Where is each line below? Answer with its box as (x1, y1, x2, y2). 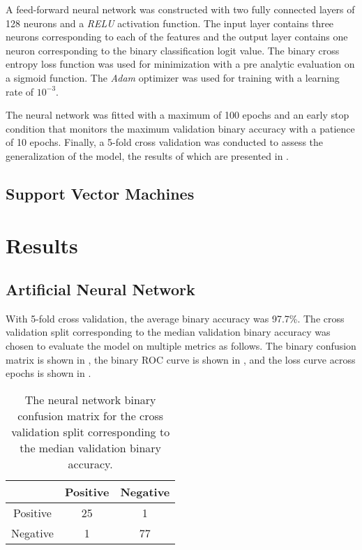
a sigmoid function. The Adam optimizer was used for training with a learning (6, 70, 340, 84)
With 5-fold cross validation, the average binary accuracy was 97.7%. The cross (6, 311, 345, 325)
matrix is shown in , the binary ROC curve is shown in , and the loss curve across (6, 352, 356, 366)
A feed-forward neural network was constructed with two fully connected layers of (6, 2, 355, 16)
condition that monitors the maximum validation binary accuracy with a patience (6, 121, 355, 135)
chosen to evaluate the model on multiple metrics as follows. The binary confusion (6, 339, 356, 353)
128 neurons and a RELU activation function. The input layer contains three (6, 15, 334, 30)
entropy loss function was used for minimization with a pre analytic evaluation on (6, 57, 355, 71)
